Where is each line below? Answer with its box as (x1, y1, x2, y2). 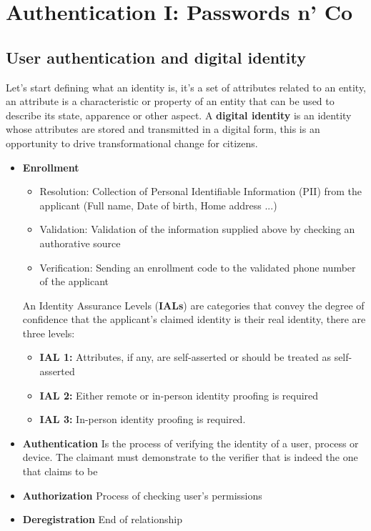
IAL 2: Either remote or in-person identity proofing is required (39, 387, 319, 402)
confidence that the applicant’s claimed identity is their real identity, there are (22, 312, 366, 327)
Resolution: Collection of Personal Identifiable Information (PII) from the (39, 184, 362, 199)
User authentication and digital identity (6, 46, 306, 68)
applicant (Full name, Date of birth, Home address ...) (39, 197, 277, 212)
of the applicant (39, 274, 109, 289)
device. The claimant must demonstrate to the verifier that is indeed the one (22, 450, 358, 465)
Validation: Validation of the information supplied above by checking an (39, 222, 355, 237)
